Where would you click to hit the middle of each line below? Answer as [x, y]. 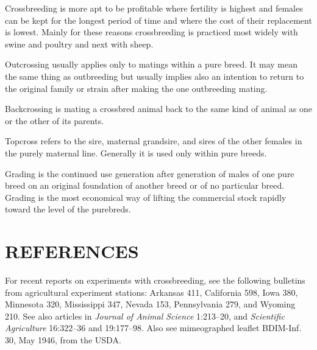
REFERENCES [72, 251]
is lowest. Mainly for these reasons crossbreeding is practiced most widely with [151, 32]
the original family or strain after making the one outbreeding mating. [136, 88]
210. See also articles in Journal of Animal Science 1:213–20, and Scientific [145, 316]
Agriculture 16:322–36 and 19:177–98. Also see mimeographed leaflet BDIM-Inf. [153, 328]
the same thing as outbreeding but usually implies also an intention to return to [155, 76]
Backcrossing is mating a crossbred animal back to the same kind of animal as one [159, 109]
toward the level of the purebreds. [68, 209]
